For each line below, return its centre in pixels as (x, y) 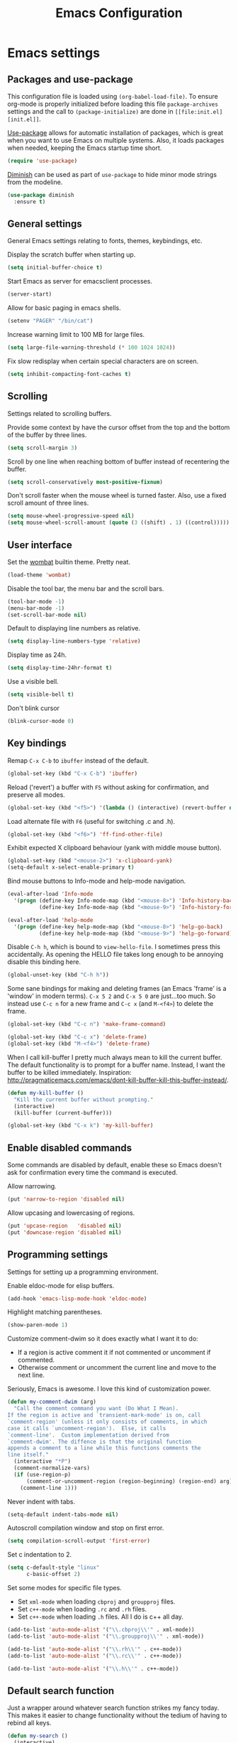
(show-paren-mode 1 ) (38, 1325)
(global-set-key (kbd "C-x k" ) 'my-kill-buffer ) (80, 1126)
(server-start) (30, 294)
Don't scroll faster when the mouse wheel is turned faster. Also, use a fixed (117, 495)
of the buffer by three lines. (47, 434)
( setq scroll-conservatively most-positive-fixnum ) (85, 482)
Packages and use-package (70, 79)
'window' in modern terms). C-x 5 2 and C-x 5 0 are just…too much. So (112, 996)
